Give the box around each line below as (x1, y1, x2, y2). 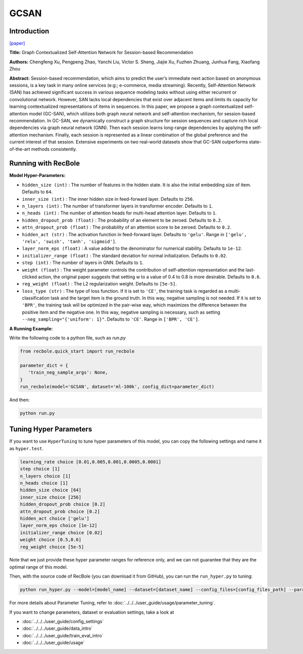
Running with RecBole (9, 159, 80, 168)
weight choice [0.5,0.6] (20, 537, 82, 543)
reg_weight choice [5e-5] (20, 544, 84, 550)
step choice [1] (20, 466, 61, 472)
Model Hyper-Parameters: (9, 172, 66, 179)
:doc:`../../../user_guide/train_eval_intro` (22, 632, 104, 638)
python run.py (20, 410, 55, 416)
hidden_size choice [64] (20, 487, 82, 493)
